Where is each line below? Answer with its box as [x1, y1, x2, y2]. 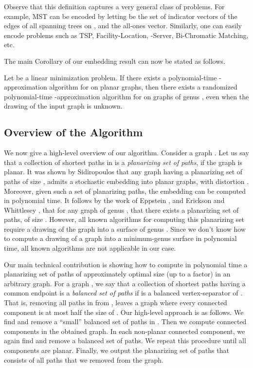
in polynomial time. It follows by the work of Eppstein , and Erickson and [4, 195, 225, 205]
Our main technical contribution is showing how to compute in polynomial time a [4, 259, 248, 269]
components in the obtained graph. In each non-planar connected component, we [4, 326, 245, 336]
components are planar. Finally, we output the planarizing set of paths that [4, 345, 229, 355]
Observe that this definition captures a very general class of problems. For [4, 1, 225, 11]
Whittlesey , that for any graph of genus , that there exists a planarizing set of [4, 204, 239, 215]
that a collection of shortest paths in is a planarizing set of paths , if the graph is [4, 157, 243, 167]
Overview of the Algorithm [4, 125, 143, 140]
